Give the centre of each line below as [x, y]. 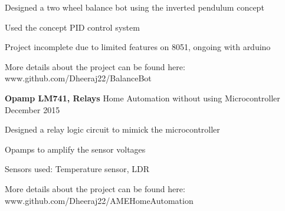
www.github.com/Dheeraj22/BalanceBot [78, 78]
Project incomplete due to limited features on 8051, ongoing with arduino [138, 47]
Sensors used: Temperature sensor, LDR [77, 169]
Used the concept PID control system [72, 27]
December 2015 [32, 109]
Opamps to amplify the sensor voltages [75, 149]
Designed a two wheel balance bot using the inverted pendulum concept [135, 7]
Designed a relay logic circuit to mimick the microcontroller [112, 129]
